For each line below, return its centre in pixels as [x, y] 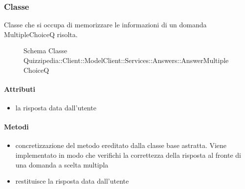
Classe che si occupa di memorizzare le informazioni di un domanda [105, 25]
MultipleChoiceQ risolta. [41, 34]
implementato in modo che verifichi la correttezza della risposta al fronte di [128, 155]
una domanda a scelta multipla [62, 164]
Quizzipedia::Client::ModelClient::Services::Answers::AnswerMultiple [126, 60]
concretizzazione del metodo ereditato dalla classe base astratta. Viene [121, 145]
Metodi [16, 127]
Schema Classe [45, 51]
